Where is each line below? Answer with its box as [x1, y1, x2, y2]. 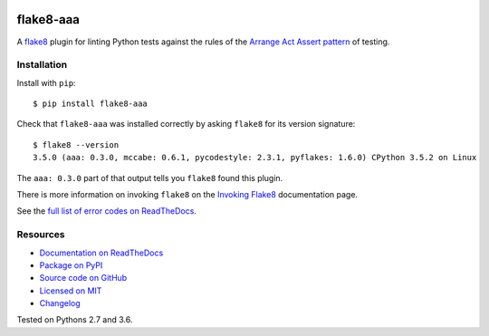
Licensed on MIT [39, 285, 102, 296]
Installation [16, 59, 68, 72]
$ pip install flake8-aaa [33, 99, 149, 109]
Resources [16, 228, 65, 241]
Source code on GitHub [39, 273, 128, 283]
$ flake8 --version [33, 139, 120, 149]
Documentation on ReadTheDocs [39, 247, 164, 258]
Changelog [39, 298, 81, 309]
